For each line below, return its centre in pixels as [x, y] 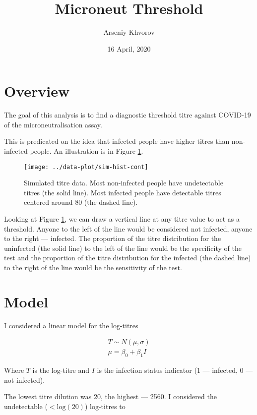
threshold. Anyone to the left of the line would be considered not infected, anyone [128, 228]
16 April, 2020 [129, 48]
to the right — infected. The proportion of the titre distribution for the [113, 238]
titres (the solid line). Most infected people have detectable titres [123, 192]
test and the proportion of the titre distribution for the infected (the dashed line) [128, 258]
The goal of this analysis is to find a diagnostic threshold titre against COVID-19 [128, 115]
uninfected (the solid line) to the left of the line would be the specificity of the [123, 248]
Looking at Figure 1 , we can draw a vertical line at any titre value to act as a [122, 219]
